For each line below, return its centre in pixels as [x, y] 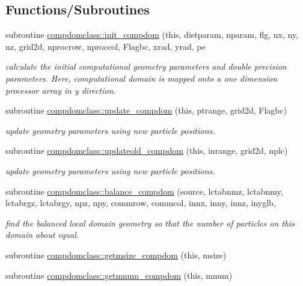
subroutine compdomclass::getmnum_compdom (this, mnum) [119, 275]
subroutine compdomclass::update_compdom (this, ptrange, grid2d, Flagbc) [146, 110]
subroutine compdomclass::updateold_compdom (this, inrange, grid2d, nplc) [147, 151]
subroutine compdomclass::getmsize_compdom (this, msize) [116, 254]
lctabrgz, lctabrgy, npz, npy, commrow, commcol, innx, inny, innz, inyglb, [141, 203]
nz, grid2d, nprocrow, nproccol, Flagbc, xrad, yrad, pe [106, 46]
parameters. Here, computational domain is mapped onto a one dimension [142, 78]
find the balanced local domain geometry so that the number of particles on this [150, 223]
